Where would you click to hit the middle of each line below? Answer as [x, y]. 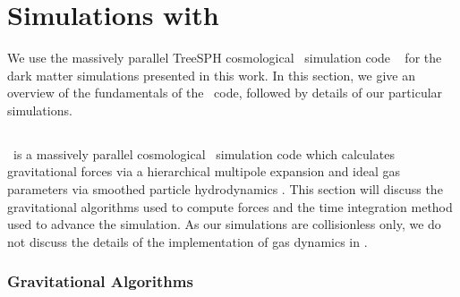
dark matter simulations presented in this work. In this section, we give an [211, 75]
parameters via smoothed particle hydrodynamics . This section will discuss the [225, 189]
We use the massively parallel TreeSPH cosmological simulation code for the [225, 58]
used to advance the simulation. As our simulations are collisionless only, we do [224, 224]
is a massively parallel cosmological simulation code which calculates [204, 153]
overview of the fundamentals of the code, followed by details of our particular [225, 93]
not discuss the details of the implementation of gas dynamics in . [187, 241]
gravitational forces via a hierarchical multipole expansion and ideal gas [204, 171]
